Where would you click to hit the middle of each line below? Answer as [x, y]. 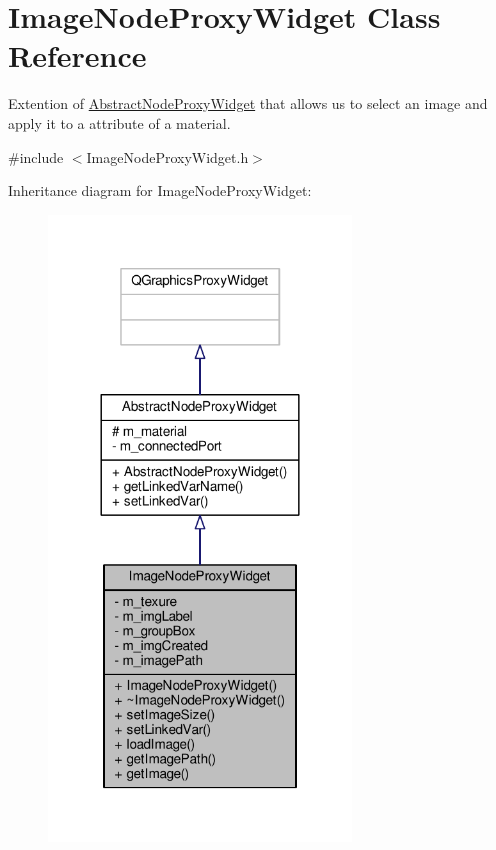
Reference [77, 55]
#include [36, 156]
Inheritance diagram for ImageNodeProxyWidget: [160, 190]
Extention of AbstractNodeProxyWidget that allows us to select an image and [248, 103]
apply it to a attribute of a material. [119, 122]
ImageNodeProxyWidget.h [167, 156]
